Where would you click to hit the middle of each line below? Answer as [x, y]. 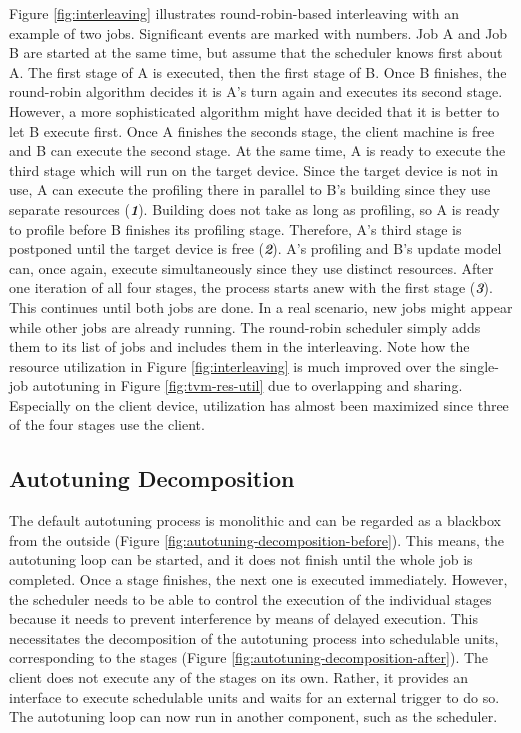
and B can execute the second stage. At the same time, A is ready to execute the [257, 150]
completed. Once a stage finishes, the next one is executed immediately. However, [258, 579]
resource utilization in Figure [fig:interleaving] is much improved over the [232, 365]
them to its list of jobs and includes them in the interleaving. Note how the [239, 346]
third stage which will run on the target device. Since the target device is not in [254, 169]
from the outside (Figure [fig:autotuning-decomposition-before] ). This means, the [256, 539]
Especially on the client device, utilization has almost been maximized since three [259, 404]
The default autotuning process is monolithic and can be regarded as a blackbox [255, 520]
